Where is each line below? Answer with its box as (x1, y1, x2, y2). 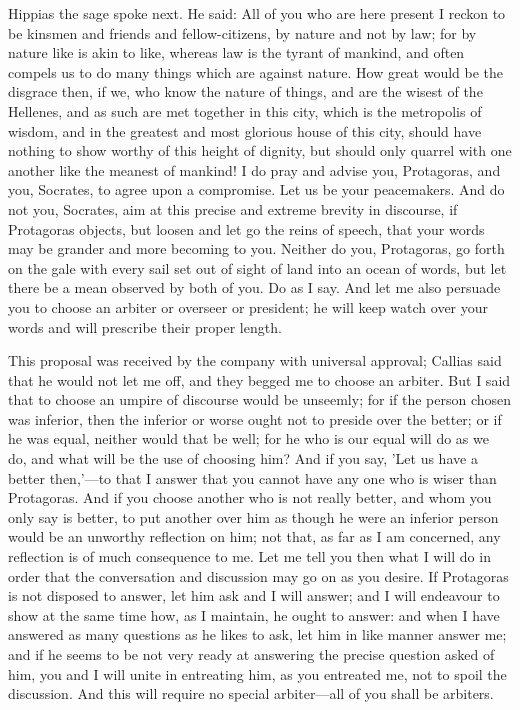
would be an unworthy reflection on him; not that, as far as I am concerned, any (8, 526, 501, 547)
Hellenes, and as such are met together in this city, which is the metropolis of (8, 100, 482, 121)
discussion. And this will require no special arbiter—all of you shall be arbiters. (8, 683, 494, 704)
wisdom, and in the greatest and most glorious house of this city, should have (8, 120, 482, 141)
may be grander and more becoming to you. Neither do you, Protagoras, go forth (8, 238, 505, 259)
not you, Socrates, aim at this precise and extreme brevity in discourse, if (8, 198, 458, 219)
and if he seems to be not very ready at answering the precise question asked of (8, 644, 495, 664)
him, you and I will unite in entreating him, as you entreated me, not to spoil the (8, 663, 507, 684)
